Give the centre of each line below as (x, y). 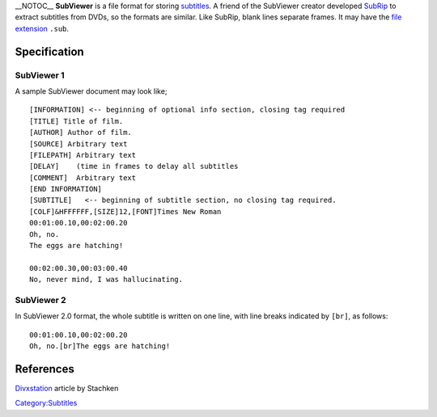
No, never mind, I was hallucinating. (106, 280)
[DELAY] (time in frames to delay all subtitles (134, 166)
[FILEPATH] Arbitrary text (83, 155)
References (45, 369)
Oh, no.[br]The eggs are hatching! (100, 346)
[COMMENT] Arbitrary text (83, 177)
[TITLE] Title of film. (76, 121)
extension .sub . (42, 28)
